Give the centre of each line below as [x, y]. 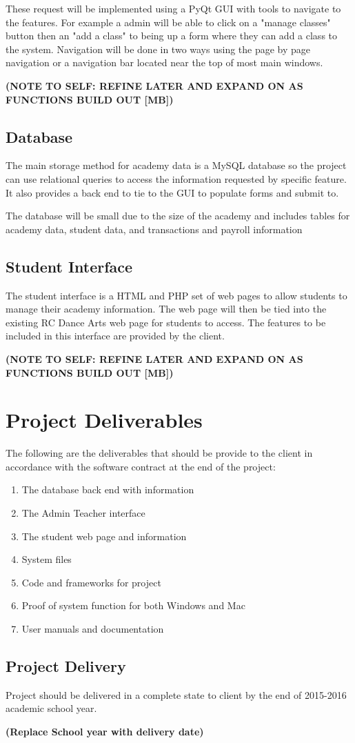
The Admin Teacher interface [83, 513]
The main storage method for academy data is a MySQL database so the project [176, 165]
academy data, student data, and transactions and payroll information [154, 229]
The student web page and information [104, 536]
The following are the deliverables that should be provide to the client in [159, 453]
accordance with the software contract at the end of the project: [141, 466]
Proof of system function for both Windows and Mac [133, 605]
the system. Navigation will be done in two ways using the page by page [158, 49]
